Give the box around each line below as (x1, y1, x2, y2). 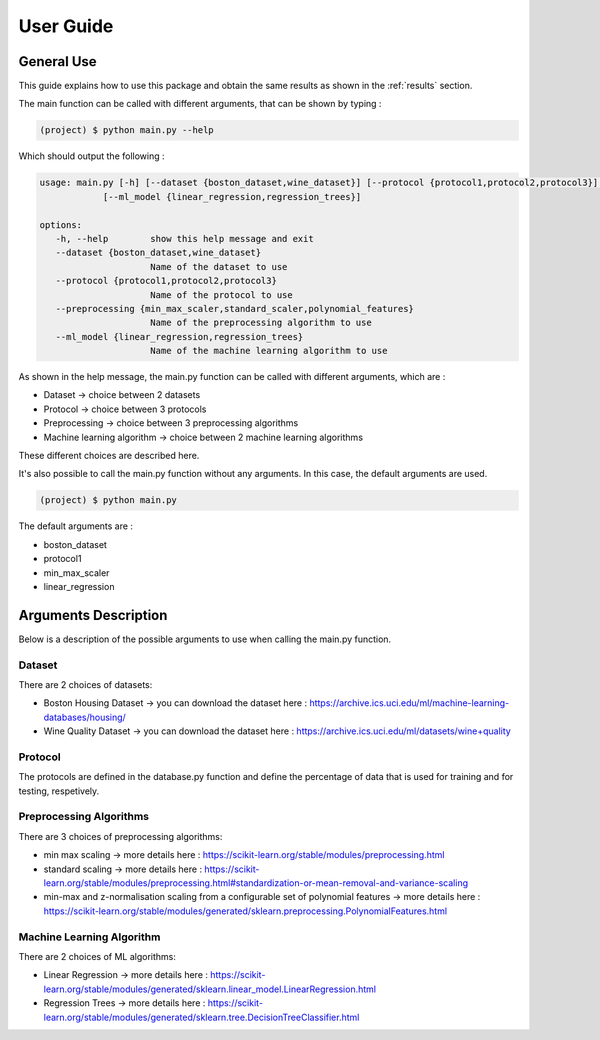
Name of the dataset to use (150, 261, 288, 272)
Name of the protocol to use (150, 289, 294, 300)
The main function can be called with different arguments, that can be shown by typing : (18, 98, 382, 110)
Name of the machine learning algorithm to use (150, 345, 388, 357)
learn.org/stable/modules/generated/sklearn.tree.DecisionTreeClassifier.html (43, 1011, 360, 1023)
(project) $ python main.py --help (39, 125, 214, 136)
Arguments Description (18, 606, 168, 624)
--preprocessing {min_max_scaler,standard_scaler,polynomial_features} (55, 303, 415, 314)
